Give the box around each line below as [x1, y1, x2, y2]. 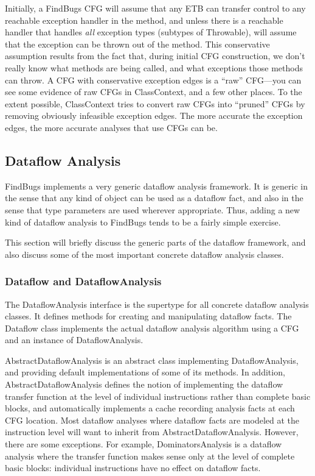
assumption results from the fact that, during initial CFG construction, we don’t [5, 49, 305, 62]
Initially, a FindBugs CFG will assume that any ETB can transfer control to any [5, 2, 306, 14]
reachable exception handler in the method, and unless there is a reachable [5, 13, 283, 26]
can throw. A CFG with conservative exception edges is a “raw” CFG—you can [5, 73, 302, 86]
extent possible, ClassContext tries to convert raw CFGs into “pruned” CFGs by [5, 97, 305, 110]
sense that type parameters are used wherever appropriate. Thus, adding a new [5, 203, 300, 216]
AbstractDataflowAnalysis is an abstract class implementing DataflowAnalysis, [5, 353, 299, 366]
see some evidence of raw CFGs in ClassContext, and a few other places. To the [5, 85, 302, 98]
